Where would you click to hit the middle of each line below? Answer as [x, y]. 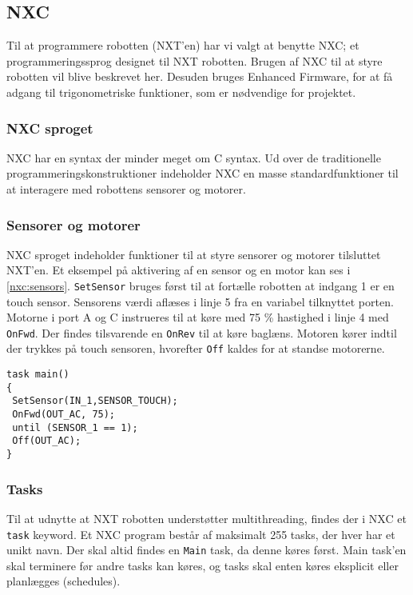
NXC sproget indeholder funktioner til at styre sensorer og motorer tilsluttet [194, 254]
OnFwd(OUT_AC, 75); [64, 415]
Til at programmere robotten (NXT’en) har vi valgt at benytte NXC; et [183, 45]
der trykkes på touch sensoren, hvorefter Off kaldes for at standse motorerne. [196, 348]
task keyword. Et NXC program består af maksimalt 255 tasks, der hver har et [201, 534]
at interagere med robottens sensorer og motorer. [126, 188]
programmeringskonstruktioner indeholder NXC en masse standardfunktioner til [203, 173]
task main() [38, 375]
